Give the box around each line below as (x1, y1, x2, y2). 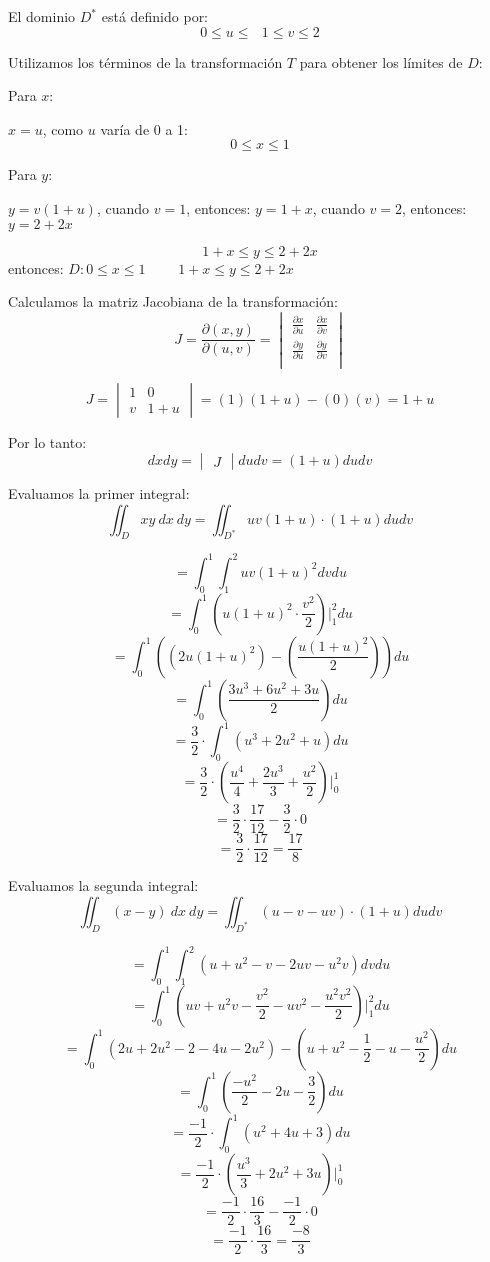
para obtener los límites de (299, 51, 463, 72)
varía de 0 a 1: (100, 118, 189, 139)
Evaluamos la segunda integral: (8, 875, 199, 896)
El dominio (8, 6, 76, 26)
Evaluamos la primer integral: (8, 483, 190, 504)
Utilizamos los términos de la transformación (8, 51, 283, 72)
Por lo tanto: (8, 432, 87, 453)
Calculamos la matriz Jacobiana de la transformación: (8, 291, 338, 312)
